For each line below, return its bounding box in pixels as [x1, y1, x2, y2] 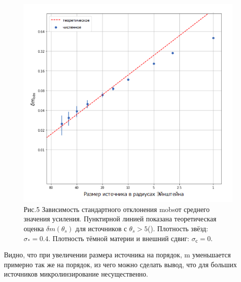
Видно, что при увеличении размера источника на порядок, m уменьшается [4, 249, 231, 260]
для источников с [75, 223, 127, 233]
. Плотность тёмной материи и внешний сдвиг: [48, 233, 189, 243]
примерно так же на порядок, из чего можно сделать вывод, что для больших [4, 259, 237, 269]
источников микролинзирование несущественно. [4, 269, 148, 279]
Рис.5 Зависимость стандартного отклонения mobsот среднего [24, 204, 210, 214]
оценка [24, 223, 44, 233]
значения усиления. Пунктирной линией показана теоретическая [24, 213, 216, 224]
